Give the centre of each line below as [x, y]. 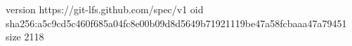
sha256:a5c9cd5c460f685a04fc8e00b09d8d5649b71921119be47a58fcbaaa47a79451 [176, 23]
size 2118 [25, 37]
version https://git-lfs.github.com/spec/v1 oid [105, 9]
